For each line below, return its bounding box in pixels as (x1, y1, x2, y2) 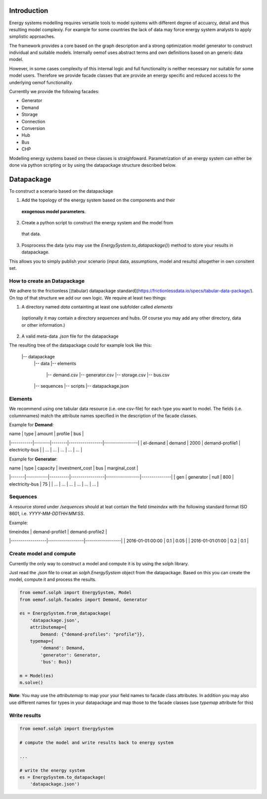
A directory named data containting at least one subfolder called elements (21, 303, 173, 309)
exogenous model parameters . (21, 208, 86, 214)
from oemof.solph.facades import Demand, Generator (19, 597, 148, 602)
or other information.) (21, 322, 65, 328)
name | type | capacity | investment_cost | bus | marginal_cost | (9, 465, 138, 471)
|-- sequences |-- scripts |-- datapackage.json (34, 383, 129, 389)
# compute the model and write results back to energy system (19, 740, 174, 746)
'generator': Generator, (40, 652, 101, 658)
